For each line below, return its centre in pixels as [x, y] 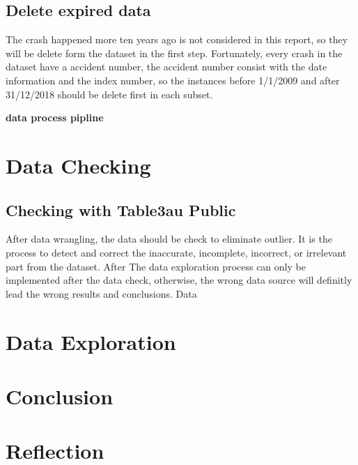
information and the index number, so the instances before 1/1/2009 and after [173, 80]
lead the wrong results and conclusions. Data [101, 293]
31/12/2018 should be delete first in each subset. [109, 94]
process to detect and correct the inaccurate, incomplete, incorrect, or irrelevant [176, 252]
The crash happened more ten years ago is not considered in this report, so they [177, 39]
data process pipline [55, 117]
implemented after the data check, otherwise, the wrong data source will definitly [179, 280]
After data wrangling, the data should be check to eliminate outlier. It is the [169, 239]
